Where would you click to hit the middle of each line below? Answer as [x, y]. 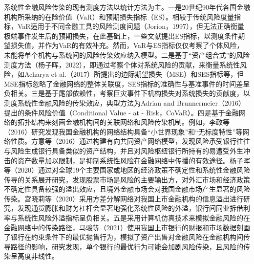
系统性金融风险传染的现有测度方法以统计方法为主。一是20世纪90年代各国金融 [127, 7]
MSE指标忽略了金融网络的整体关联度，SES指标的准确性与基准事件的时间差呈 [127, 83]
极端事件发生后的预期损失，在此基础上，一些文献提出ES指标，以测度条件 [121, 35]
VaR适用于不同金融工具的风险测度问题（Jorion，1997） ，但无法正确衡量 [131, 26]
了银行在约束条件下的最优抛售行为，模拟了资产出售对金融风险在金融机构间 [124, 237]
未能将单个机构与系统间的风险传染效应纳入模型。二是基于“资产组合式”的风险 [127, 55]
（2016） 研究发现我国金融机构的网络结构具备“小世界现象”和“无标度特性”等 [123, 131]
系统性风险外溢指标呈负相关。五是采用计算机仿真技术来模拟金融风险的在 [134, 218]
